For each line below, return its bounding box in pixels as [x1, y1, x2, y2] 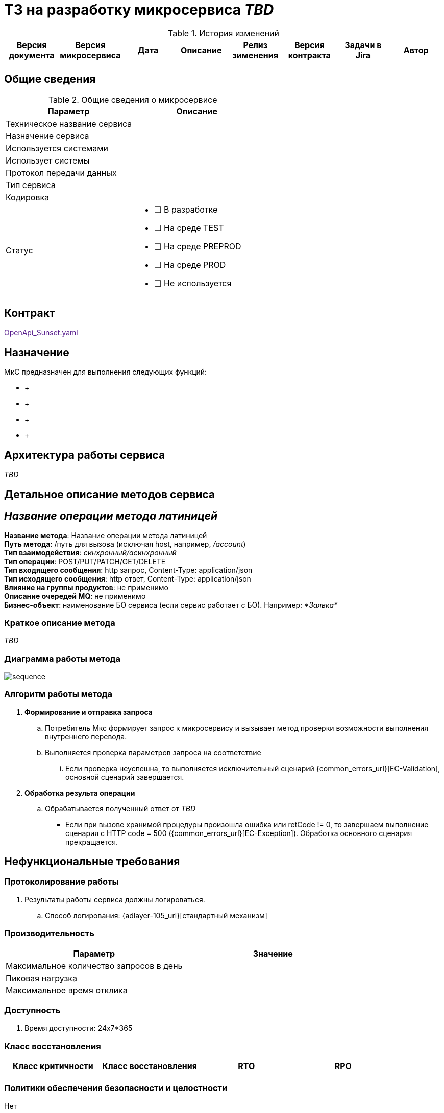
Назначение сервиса [6, 130, 89, 141]
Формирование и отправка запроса [24, 707, 153, 716]
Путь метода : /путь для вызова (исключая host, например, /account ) [4, 540, 246, 549]
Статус [6, 245, 33, 256]
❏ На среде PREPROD [154, 241, 241, 251]
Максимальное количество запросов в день [6, 960, 183, 971]
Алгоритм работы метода [4, 689, 113, 700]
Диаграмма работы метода [4, 653, 121, 664]
